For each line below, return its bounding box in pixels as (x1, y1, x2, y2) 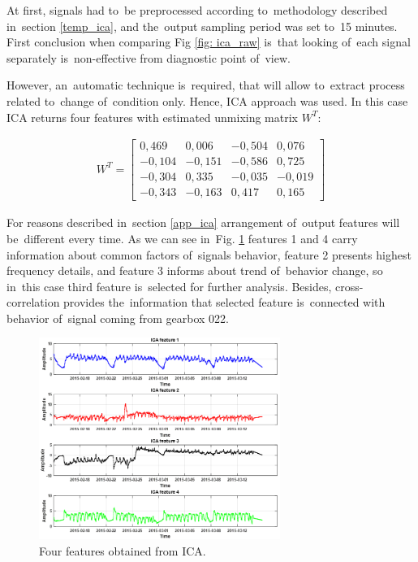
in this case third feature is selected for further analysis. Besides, (6, 277, 332, 294)
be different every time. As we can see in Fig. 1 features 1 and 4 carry (6, 229, 358, 246)
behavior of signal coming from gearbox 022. (6, 309, 229, 326)
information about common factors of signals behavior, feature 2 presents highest (6, 246, 412, 263)
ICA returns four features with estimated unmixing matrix (6, 108, 299, 125)
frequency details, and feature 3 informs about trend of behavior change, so (6, 262, 383, 279)
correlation (6, 294, 60, 311)
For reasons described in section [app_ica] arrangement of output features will (6, 214, 400, 231)
